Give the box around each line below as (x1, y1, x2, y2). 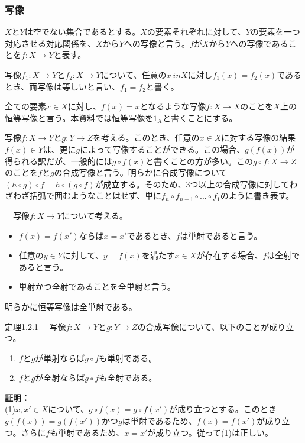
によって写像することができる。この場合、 (80, 143, 245, 155)
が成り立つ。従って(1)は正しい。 (147, 426, 273, 438)
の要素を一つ (250, 25, 300, 38)
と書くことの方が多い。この (145, 154, 254, 167)
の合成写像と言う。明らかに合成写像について (54, 166, 228, 179)
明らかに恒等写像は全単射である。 (5, 300, 137, 312)
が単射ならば (35, 351, 85, 364)
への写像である (230, 37, 288, 49)
